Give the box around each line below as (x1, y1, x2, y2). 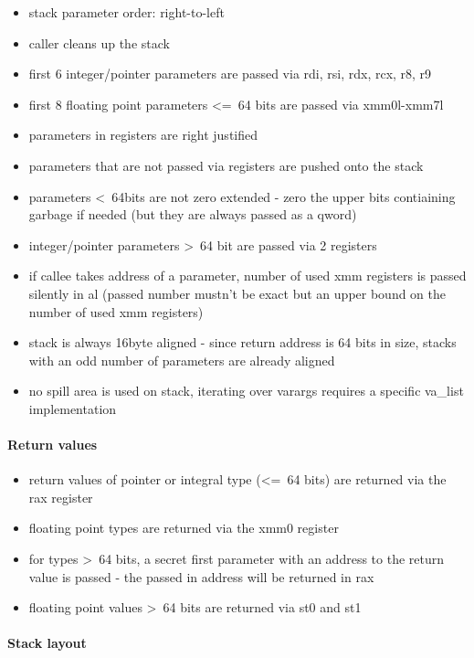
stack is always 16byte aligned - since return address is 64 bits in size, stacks (28, 333, 457, 352)
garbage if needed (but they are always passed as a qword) (28, 205, 357, 224)
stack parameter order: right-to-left (28, 3, 225, 21)
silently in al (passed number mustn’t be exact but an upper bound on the (28, 283, 446, 302)
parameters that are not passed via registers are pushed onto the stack (28, 155, 424, 175)
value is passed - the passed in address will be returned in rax (28, 567, 374, 586)
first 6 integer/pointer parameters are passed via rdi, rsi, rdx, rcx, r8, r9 (28, 64, 432, 83)
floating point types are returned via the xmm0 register (28, 518, 339, 537)
